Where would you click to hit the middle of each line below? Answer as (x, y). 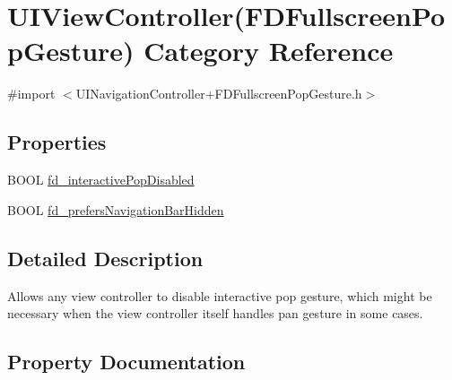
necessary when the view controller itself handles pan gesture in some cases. (215, 313)
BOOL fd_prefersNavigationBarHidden (116, 209)
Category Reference (269, 51)
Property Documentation (126, 362)
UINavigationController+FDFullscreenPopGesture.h (219, 94)
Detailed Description (105, 258)
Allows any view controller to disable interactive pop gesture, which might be (220, 295)
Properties (57, 142)
